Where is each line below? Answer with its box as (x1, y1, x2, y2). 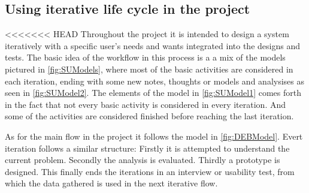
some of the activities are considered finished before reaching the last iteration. (5, 110, 294, 122)
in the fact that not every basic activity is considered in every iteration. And (5, 98, 286, 110)
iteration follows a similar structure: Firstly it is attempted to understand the (5, 141, 290, 154)
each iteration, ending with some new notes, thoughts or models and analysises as (5, 74, 304, 87)
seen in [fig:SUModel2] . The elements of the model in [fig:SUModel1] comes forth (5, 86, 301, 99)
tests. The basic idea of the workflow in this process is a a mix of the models (5, 51, 286, 64)
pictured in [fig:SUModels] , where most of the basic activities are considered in (5, 62, 293, 75)
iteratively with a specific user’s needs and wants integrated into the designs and (5, 39, 300, 52)
